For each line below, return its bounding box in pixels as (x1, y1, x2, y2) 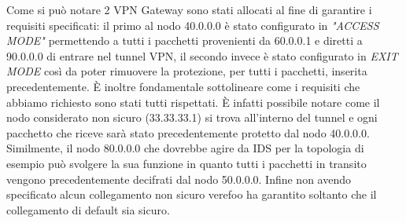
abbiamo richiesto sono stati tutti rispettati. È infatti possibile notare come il (6, 93, 380, 110)
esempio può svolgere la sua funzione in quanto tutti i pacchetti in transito (6, 155, 367, 171)
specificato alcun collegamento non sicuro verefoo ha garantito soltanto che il (6, 186, 377, 203)
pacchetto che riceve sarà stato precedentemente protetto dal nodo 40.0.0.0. (6, 124, 370, 141)
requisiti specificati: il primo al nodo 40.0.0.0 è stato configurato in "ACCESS (6, 16, 379, 33)
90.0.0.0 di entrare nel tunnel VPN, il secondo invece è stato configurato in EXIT (6, 47, 398, 64)
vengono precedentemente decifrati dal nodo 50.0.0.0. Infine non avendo (6, 170, 351, 187)
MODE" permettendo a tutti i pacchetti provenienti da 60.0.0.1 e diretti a (6, 32, 363, 49)
